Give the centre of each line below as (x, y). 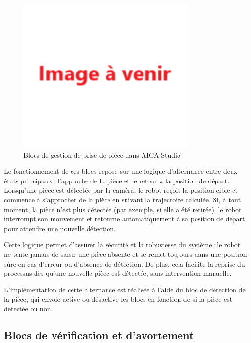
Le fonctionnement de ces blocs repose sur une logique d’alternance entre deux (121, 171)
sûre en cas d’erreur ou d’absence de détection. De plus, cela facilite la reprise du (125, 263)
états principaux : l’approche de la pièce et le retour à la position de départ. (117, 180)
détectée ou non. (28, 308)
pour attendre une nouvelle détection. (60, 228)
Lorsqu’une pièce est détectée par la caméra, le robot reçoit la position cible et (121, 190)
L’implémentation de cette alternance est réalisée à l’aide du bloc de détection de (125, 289)
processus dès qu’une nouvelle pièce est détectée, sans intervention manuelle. (118, 273)
